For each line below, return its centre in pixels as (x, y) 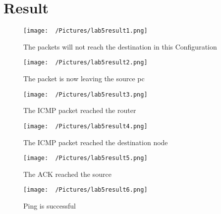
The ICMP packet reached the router (80, 110)
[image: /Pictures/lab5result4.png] (85, 126)
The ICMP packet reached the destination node (96, 142)
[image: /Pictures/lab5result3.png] (85, 94)
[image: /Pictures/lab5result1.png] (85, 31)
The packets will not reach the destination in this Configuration (120, 46)
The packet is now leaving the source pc (84, 79)
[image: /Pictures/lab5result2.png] (85, 63)
